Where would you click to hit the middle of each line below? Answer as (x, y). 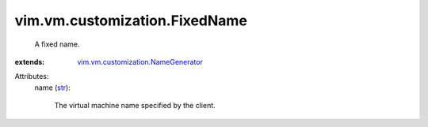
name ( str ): (52, 88)
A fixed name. (57, 44)
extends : (30, 62)
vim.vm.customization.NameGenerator (140, 62)
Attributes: (32, 77)
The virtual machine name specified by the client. (135, 106)
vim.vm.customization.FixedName (131, 21)
